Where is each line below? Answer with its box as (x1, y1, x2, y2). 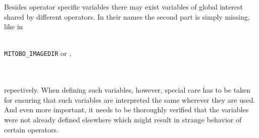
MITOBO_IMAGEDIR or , (4, 48, 72, 58)
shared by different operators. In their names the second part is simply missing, (4, 11, 250, 22)
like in (4, 21, 23, 32)
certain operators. (4, 124, 59, 134)
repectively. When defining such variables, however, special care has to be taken (4, 85, 251, 95)
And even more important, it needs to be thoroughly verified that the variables (4, 104, 249, 115)
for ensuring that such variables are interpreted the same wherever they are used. (4, 94, 255, 105)
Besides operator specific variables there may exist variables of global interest (4, 2, 243, 12)
